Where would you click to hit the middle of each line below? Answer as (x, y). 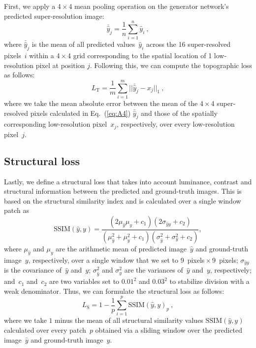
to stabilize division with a (209, 281)
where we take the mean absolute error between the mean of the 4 (104, 103)
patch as (17, 210)
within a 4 (45, 55)
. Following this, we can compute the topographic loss (171, 65)
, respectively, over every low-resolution (176, 124)
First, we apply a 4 (32, 6)
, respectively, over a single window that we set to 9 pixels (116, 260)
